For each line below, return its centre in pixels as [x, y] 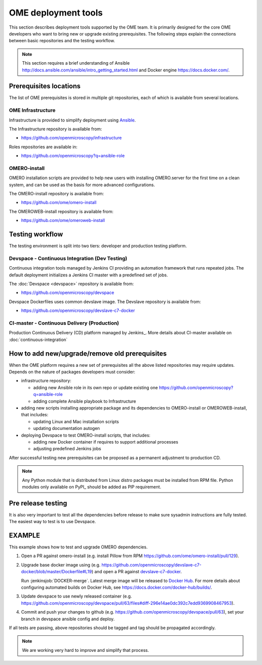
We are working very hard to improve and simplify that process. [85, 650]
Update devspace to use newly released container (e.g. [76, 596]
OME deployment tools [56, 13]
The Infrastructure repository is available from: [56, 129]
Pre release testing [38, 503]
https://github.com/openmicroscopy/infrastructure [72, 138]
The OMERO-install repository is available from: [57, 194]
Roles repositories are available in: [43, 147]
